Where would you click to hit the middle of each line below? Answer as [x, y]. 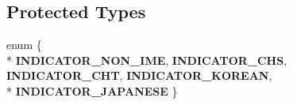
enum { [24, 45]
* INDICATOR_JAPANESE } [92, 90]
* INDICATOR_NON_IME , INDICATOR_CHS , [147, 60]
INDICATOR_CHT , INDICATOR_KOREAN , [139, 75]
